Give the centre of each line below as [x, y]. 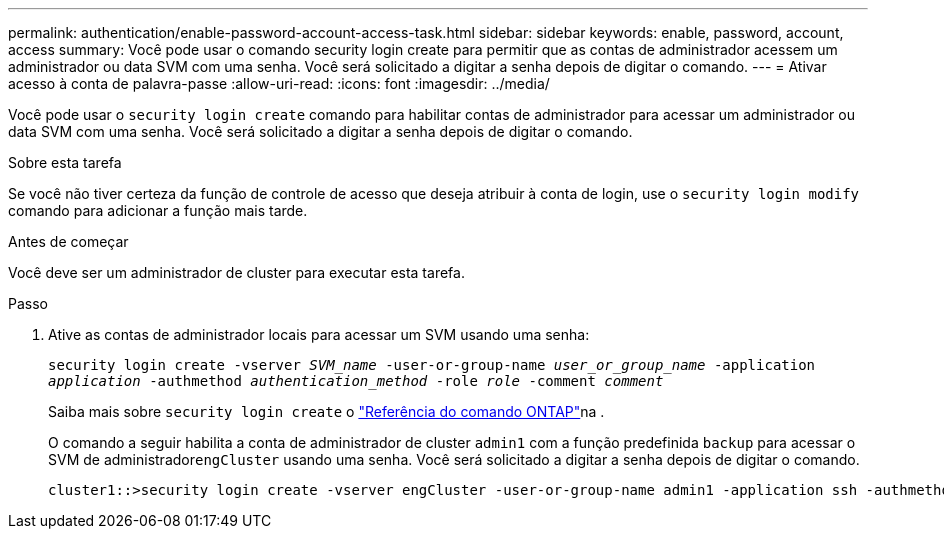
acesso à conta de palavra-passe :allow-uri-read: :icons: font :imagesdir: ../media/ [279, 83]
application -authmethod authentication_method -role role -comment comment [356, 381]
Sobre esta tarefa [65, 162]
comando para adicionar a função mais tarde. [158, 210]
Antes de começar [68, 241]
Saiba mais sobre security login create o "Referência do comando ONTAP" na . [326, 411]
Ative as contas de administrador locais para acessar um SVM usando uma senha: [319, 334]
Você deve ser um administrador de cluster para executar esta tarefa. [236, 272]
